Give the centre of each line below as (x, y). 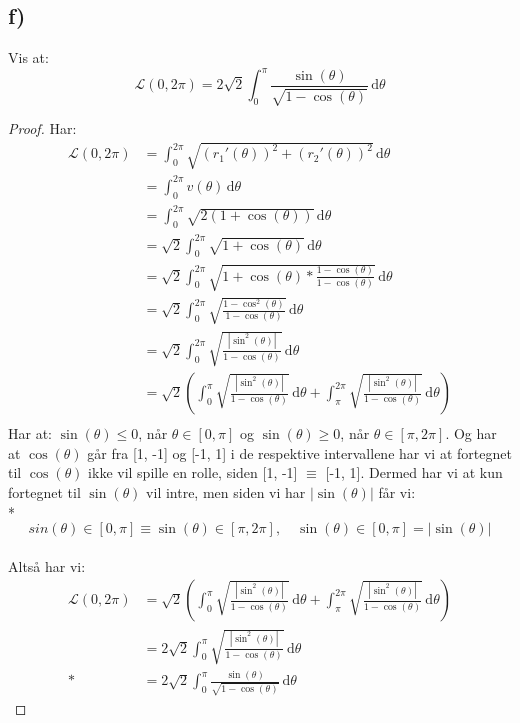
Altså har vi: (47, 565)
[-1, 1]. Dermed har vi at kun (414, 472)
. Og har (471, 433)
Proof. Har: (42, 128)
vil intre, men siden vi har (226, 492)
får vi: (397, 492)
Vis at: (28, 57)
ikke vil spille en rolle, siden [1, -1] (193, 472)
